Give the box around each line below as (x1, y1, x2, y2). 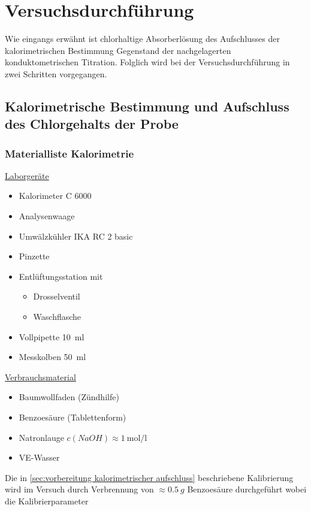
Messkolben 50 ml (19, 350, 86, 363)
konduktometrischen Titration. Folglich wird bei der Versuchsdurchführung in (5, 56, 290, 68)
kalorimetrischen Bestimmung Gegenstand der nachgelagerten (5, 44, 231, 56)
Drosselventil (33, 290, 80, 303)
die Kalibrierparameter (5, 494, 89, 507)
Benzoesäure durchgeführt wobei (187, 483, 307, 495)
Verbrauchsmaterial (5, 370, 76, 383)
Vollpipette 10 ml (19, 330, 84, 343)
